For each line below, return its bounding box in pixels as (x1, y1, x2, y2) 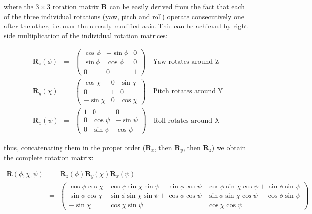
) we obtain (211, 142, 246, 152)
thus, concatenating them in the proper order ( (4, 142, 146, 152)
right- (233, 21, 250, 31)
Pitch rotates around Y (153, 88, 223, 95)
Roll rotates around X (153, 117, 220, 125)
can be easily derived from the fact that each (109, 1, 245, 11)
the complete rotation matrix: (4, 152, 94, 162)
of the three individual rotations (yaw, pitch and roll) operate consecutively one (4, 11, 245, 21)
